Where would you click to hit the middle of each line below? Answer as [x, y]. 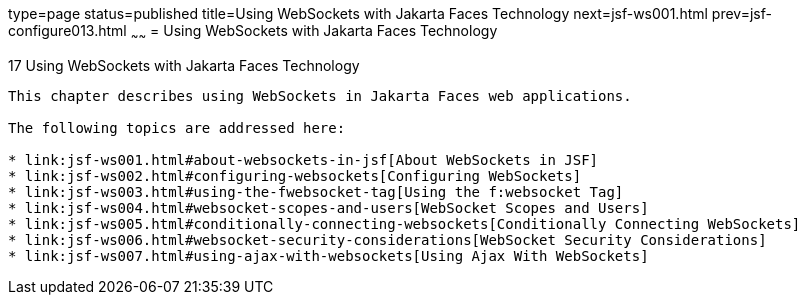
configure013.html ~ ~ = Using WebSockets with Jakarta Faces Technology [253, 32]
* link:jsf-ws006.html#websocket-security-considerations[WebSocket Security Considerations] [387, 239]
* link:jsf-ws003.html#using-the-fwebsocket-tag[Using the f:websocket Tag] [316, 191]
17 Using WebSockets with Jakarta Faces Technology [184, 65]
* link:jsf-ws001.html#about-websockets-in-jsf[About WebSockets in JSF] [303, 159]
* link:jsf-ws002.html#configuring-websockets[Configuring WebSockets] [295, 175]
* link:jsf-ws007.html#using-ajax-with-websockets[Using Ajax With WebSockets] [328, 255]
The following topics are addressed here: [177, 127]
